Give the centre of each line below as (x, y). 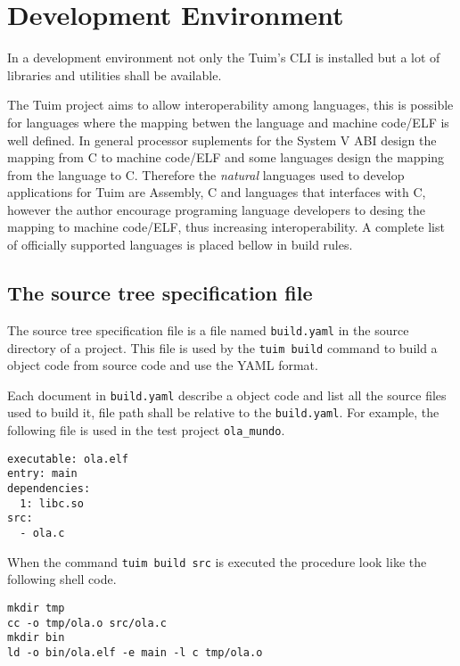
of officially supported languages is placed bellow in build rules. (180, 245)
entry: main (42, 474)
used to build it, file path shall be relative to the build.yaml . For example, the (223, 412)
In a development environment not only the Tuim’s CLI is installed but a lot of (224, 58)
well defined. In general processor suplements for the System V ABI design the (222, 140)
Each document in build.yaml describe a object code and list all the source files (227, 395)
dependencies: (49, 489)
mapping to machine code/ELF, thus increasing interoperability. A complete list (226, 227)
